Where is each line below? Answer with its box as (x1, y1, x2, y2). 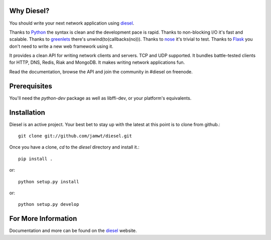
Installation (9, 108, 45, 116)
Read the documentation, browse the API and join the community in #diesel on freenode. (9, 68, 193, 75)
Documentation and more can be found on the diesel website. (9, 227, 138, 233)
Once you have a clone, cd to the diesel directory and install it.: (9, 144, 140, 150)
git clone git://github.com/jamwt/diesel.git (18, 133, 132, 139)
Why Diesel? (9, 7, 50, 15)
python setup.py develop (18, 201, 79, 207)
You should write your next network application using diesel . (9, 20, 134, 26)
